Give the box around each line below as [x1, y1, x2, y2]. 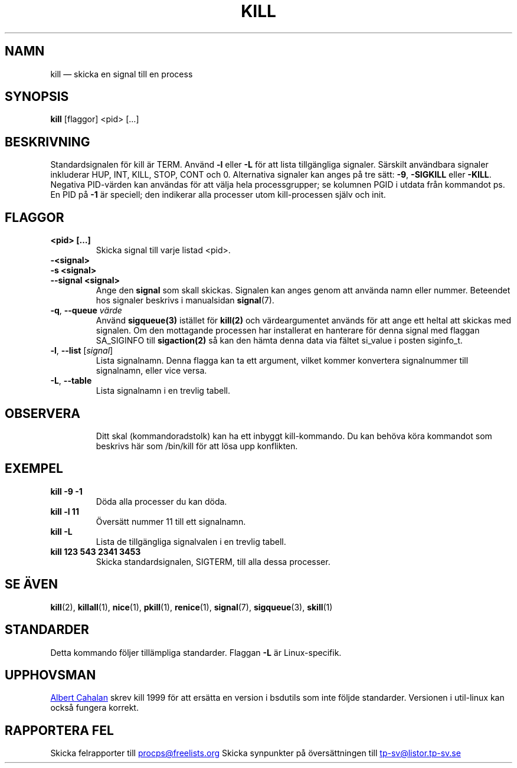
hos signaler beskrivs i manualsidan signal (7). [96, 295, 274, 306]
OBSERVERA [5, 406, 80, 421]
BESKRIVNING [5, 134, 90, 149]
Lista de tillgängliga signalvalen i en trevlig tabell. [96, 536, 286, 547]
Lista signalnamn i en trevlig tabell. [96, 385, 230, 396]
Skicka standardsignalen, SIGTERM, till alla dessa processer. [96, 556, 331, 567]
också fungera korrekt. [50, 702, 139, 713]
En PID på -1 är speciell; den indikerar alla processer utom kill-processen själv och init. [50, 189, 386, 200]
